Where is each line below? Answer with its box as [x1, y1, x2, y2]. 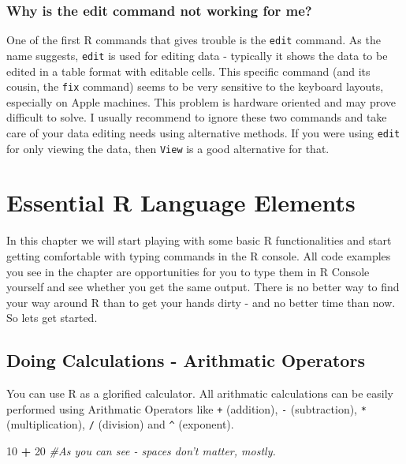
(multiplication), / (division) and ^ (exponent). [6, 416, 234, 432]
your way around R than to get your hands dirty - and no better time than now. [6, 294, 396, 310]
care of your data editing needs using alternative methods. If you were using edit [6, 124, 400, 140]
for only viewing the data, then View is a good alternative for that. [6, 140, 330, 156]
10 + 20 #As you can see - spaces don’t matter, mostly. [6, 443, 276, 459]
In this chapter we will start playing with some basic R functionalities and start [6, 232, 392, 249]
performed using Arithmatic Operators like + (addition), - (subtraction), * [6, 400, 367, 417]
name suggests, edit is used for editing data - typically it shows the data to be [6, 47, 388, 63]
